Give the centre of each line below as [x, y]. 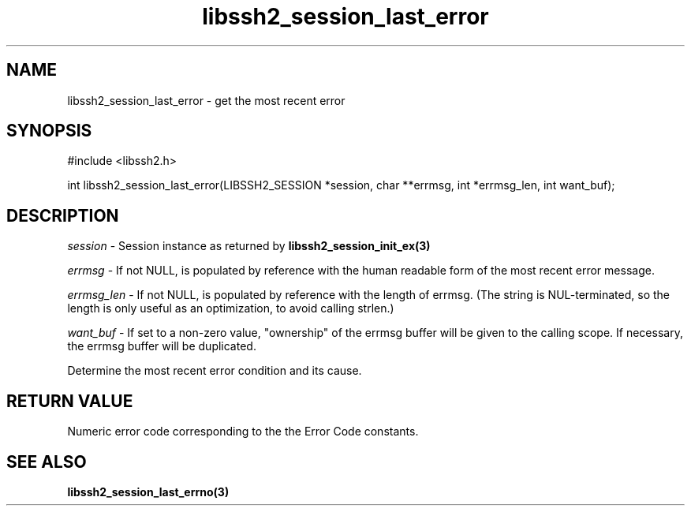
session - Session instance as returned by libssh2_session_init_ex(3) [249, 246]
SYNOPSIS [49, 131]
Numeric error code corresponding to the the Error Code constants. [243, 432]
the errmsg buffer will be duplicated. [162, 346]
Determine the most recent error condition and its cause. [215, 371]
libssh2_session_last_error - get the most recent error [206, 100]
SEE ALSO [47, 462]
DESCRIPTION [63, 215]
